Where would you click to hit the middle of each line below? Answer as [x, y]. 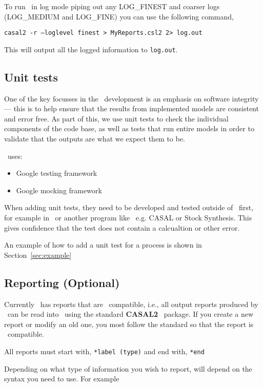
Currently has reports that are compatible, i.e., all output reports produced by [131, 304]
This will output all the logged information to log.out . [91, 49]
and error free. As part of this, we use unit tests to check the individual [116, 118]
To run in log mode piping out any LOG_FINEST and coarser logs [112, 6]
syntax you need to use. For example [62, 379]
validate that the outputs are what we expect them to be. [95, 139]
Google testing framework [57, 173]
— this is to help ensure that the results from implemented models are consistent [131, 108]
